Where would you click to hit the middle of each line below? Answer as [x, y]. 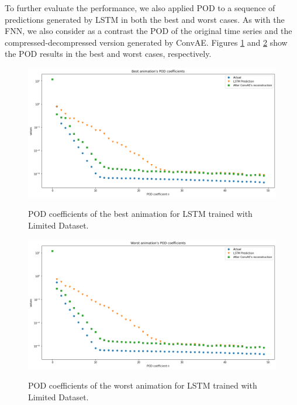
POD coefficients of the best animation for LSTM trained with [140, 214]
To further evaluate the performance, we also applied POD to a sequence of [140, 8]
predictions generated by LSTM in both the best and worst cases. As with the [145, 19]
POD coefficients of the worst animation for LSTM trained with [143, 385]
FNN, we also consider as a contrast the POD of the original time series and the [148, 31]
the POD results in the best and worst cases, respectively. [108, 54]
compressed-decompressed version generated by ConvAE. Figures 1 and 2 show [146, 42]
